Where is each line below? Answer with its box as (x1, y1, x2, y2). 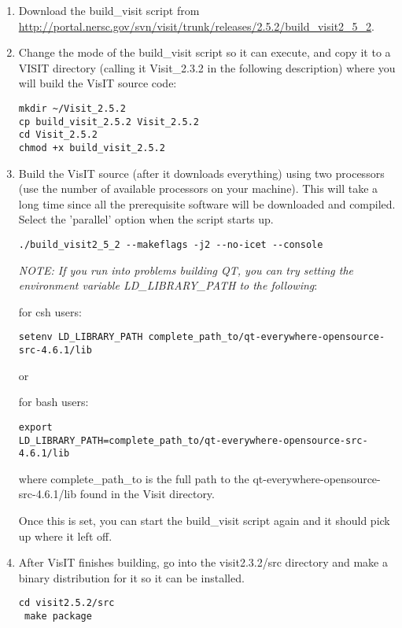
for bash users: (18, 393, 89, 410)
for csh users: (18, 303, 82, 320)
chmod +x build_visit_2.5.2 (18, 142, 165, 153)
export (18, 421, 53, 433)
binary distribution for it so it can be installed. (18, 569, 245, 586)
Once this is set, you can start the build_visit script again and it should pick (18, 512, 390, 529)
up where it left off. (18, 527, 112, 544)
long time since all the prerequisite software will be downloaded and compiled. (18, 195, 396, 212)
